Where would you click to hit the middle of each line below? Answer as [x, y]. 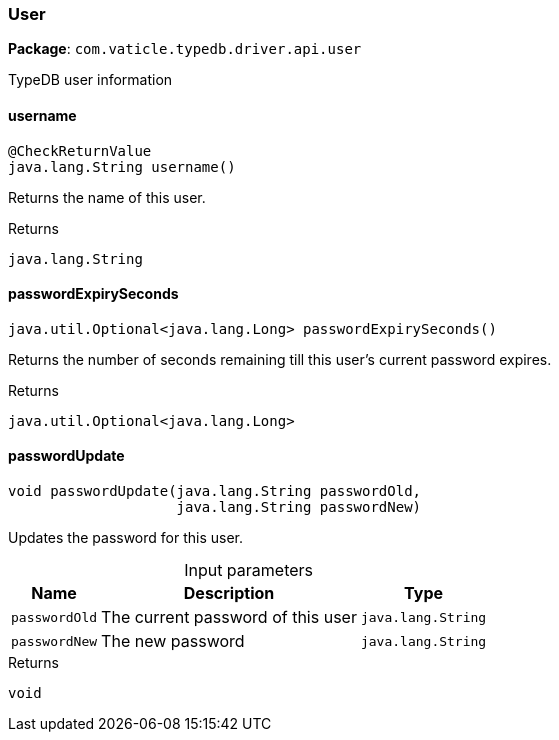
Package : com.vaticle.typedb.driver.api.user [185, 49]
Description [229, 593]
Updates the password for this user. [126, 538]
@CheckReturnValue [80, 150]
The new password [173, 641]
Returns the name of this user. [107, 197]
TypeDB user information [90, 80]
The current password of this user [229, 617]
